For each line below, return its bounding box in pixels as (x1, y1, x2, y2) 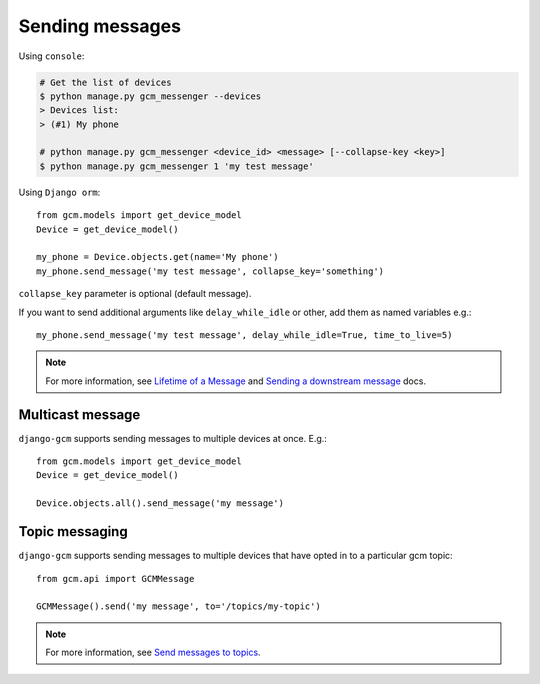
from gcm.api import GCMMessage (36, 573, 195, 584)
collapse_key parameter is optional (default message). (18, 288, 252, 300)
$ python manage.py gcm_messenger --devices (39, 90, 262, 102)
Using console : (18, 50, 85, 62)
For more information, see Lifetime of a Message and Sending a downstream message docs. (45, 375, 427, 387)
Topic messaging (18, 523, 129, 540)
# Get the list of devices (39, 76, 172, 88)
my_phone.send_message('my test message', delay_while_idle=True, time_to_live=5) (36, 329, 453, 340)
